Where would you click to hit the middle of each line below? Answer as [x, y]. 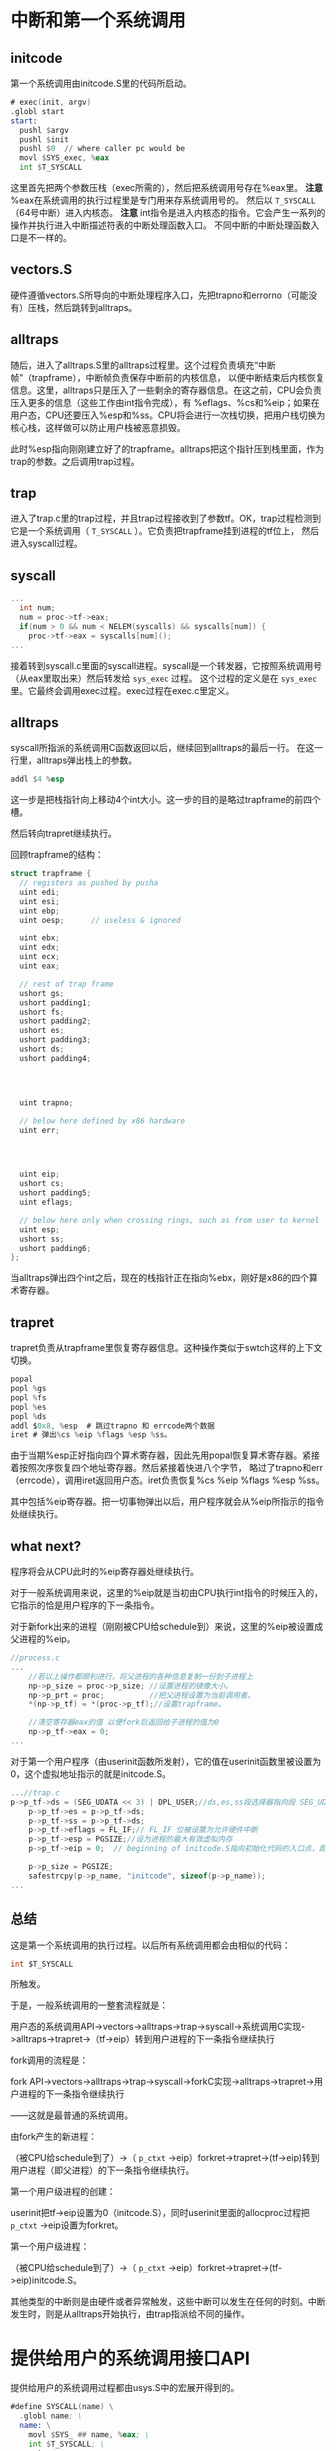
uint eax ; [39, 966]
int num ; [37, 608]
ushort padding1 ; [55, 1002]
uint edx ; [39, 947]
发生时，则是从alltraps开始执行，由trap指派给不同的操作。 [130, 2314]
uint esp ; [39, 1229]
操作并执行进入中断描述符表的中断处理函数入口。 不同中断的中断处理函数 [160, 225]
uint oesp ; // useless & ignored [100, 920]
